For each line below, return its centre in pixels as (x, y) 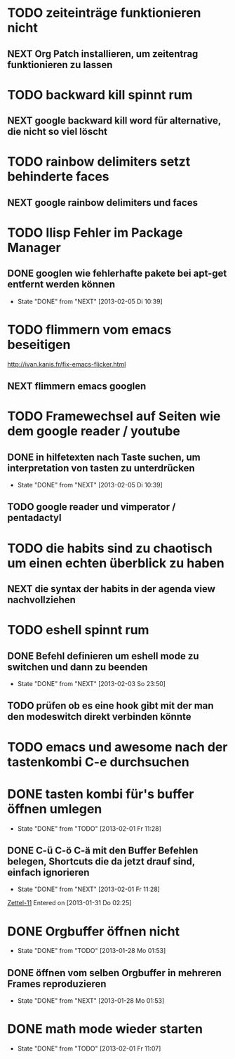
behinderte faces (59, 177)
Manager (34, 248)
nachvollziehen (41, 600)
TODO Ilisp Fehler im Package (95, 232)
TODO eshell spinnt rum (78, 630)
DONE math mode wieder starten (105, 1029)
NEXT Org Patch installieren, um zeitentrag (103, 54)
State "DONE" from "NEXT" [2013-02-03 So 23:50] (92, 684)
